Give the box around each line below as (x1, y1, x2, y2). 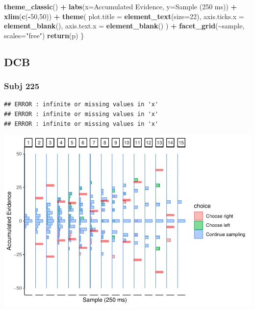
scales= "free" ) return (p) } (4, 30, 84, 40)
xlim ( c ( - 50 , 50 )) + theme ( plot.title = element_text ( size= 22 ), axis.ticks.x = (4, 11, 244, 21)
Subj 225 (4, 80, 40, 92)
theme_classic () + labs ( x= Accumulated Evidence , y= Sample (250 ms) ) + (4, 1, 237, 11)
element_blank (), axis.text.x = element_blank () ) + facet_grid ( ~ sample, (4, 21, 245, 31)
